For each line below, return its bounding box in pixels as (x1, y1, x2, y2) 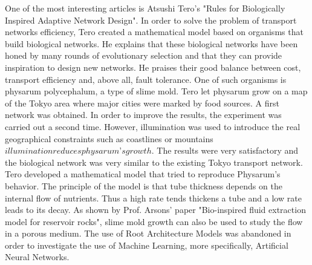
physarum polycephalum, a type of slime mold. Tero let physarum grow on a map (5, 85, 308, 97)
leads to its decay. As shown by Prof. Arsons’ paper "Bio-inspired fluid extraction (5, 203, 306, 216)
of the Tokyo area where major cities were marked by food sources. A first (5, 96, 279, 109)
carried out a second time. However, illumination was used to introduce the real (5, 120, 301, 132)
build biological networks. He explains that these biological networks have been (5, 37, 298, 50)
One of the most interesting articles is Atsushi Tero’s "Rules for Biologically (5, 2, 285, 14)
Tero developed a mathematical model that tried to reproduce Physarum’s (5, 168, 281, 180)
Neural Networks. (5, 250, 70, 263)
